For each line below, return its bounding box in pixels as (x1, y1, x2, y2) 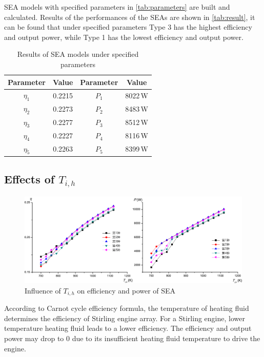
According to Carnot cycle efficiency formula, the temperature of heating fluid (4, 303, 249, 313)
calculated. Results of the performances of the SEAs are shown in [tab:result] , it (4, 11, 255, 22)
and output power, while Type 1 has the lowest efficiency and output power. (4, 31, 243, 42)
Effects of (4, 171, 55, 187)
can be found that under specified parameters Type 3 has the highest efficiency (4, 22, 252, 32)
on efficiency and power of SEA (77, 285, 176, 296)
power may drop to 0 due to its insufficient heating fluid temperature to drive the (4, 333, 260, 344)
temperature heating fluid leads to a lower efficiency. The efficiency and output (4, 323, 252, 333)
